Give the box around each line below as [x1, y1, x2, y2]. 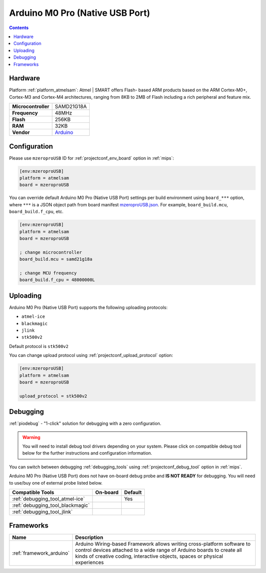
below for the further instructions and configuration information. [22, 450, 152, 456]
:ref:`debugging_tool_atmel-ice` [12, 495, 85, 502]
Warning [22, 434, 40, 440]
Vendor [12, 129, 30, 136]
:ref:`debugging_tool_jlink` [12, 508, 73, 515]
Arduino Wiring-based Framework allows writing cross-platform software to [75, 540, 251, 547]
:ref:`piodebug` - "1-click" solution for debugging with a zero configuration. [9, 420, 162, 426]
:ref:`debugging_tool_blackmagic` [12, 501, 90, 508]
